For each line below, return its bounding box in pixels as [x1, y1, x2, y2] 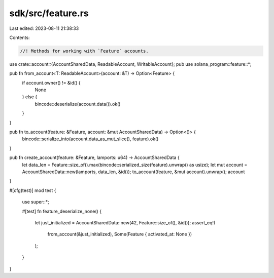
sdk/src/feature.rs [9, 8, 89, 19]
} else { [22, 94, 38, 100]
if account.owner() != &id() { [22, 80, 81, 86]
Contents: [9, 34, 30, 41]
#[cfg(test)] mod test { [9, 187, 56, 193]
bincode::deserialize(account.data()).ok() [35, 101, 121, 107]
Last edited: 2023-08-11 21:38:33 [9, 25, 79, 31]
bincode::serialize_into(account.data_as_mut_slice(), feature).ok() [22, 136, 159, 142]
